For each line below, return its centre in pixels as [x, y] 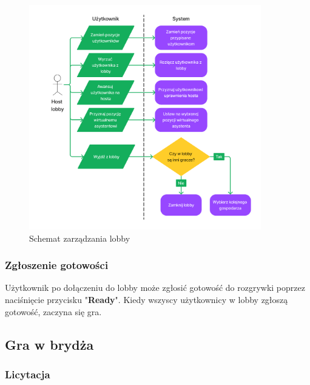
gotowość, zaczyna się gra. [53, 311]
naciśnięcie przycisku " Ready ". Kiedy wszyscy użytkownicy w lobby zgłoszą [147, 300]
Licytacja [28, 374]
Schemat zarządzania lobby [80, 238]
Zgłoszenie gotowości [57, 265]
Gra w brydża [49, 344]
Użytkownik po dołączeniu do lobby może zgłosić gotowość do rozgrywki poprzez [155, 288]
